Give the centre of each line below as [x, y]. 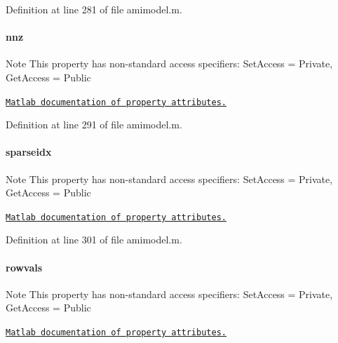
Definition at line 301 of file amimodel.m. [94, 240]
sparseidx [29, 152]
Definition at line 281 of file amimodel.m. [94, 9]
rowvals [24, 267]
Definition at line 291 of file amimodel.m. [94, 125]
